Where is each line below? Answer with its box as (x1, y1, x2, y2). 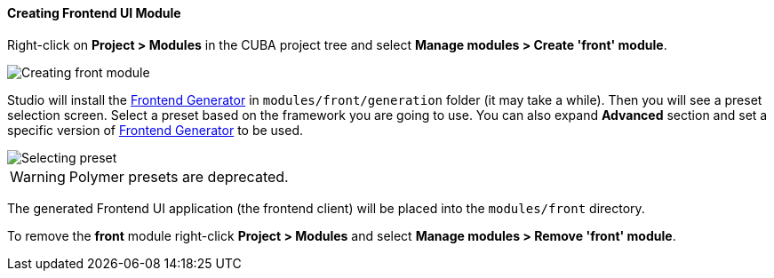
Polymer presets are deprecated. (68, 167, 289, 186)
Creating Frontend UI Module (7, 5, 181, 20)
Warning (10, 167, 66, 186)
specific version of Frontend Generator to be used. (7, 122, 304, 138)
